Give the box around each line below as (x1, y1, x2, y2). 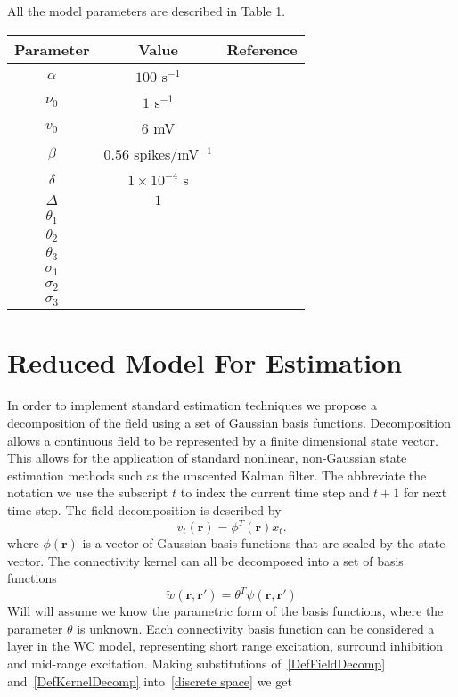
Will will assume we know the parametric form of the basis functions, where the (7, 602, 444, 620)
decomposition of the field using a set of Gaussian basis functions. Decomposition (7, 413, 451, 431)
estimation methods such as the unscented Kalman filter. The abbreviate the (7, 465, 427, 484)
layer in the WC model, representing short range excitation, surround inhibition (7, 636, 444, 655)
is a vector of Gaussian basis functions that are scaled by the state (82, 534, 446, 552)
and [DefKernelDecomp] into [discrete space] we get (7, 671, 292, 690)
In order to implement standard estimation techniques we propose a (7, 396, 378, 414)
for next (403, 483, 447, 502)
